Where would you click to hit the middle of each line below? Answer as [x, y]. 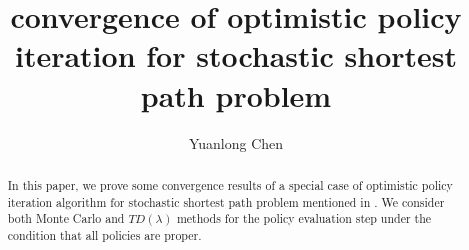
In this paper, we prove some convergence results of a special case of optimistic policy [230, 184]
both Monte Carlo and [66, 218]
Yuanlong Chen [236, 142]
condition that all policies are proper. [104, 234]
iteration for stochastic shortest [236, 55]
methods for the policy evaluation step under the [304, 218]
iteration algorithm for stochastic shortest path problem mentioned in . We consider [226, 201]
